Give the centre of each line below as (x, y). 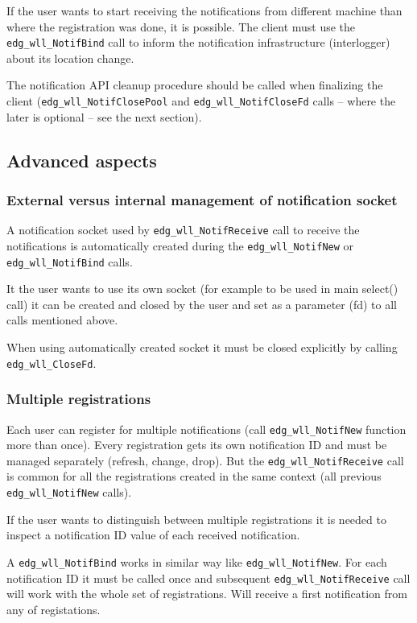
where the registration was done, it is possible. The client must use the (181, 26)
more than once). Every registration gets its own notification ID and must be (197, 445)
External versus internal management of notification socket (202, 199)
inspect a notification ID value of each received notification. (153, 535)
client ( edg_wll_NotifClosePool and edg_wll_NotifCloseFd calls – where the (201, 101)
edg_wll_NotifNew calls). (69, 492)
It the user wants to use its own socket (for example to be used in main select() (202, 289)
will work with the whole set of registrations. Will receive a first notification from (207, 594)
